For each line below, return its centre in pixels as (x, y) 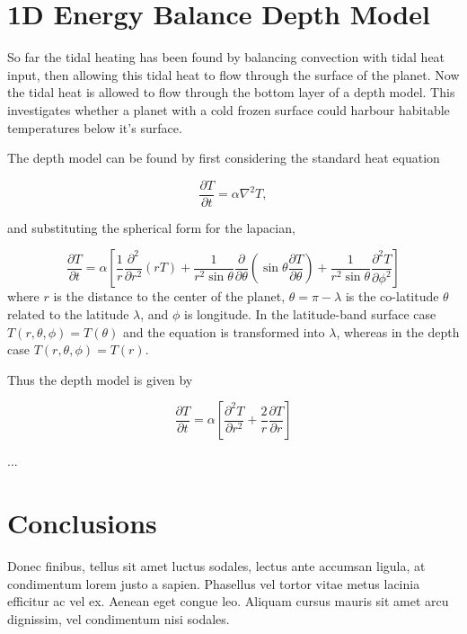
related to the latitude (68, 313)
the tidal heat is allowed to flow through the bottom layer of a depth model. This (231, 92)
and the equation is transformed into (224, 331)
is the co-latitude (392, 296)
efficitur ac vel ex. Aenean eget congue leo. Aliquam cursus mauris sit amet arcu (228, 601)
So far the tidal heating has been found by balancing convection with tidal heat (226, 57)
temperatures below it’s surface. (95, 127)
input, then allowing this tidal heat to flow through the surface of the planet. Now (233, 74)
